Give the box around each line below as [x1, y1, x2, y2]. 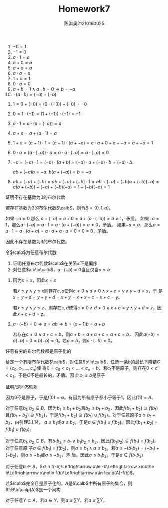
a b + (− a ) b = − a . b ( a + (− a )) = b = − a [12, 169, 91, 175]
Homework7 [58, 3, 110, 15]
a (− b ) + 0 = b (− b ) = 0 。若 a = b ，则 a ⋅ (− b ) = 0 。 [12, 337, 115, 343]
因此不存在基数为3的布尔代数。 [5, 238, 70, 244]
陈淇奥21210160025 [64, 20, 105, 26]
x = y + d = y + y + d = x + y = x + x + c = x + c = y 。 [12, 294, 123, 300]
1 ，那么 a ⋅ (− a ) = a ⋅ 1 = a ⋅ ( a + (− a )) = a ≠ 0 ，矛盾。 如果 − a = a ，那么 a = [5, 221, 160, 228]
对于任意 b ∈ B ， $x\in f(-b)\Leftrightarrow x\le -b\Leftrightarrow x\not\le [5, 464, 154, 470]
